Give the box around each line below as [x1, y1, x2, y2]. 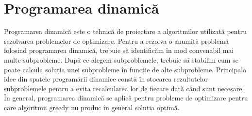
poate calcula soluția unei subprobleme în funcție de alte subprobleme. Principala [4, 64, 247, 74]
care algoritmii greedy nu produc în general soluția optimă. [4, 102, 180, 112]
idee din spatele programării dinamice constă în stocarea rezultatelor [4, 74, 208, 84]
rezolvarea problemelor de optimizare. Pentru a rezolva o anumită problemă [4, 35, 229, 46]
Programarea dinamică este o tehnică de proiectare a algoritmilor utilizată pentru [4, 26, 247, 36]
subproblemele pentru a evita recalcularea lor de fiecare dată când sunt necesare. [4, 83, 244, 93]
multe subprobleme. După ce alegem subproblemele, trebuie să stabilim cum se [4, 54, 238, 65]
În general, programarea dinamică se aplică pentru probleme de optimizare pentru [4, 93, 248, 103]
